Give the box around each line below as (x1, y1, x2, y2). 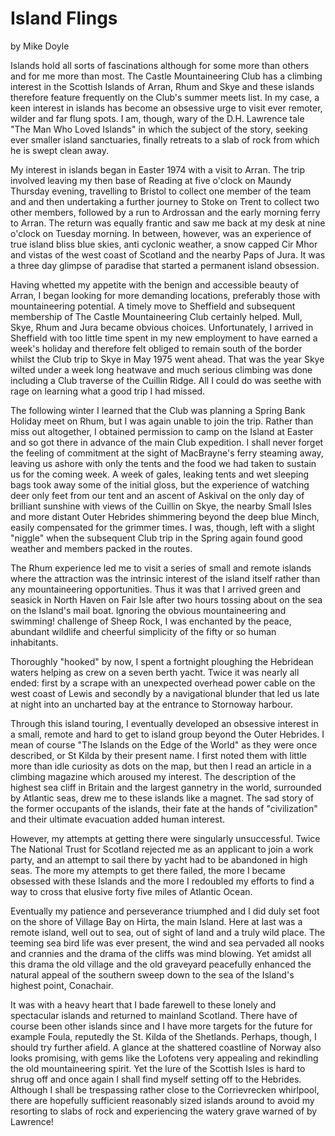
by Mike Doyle (10, 40, 70, 52)
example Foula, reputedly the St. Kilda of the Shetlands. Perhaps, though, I (10, 1030, 317, 1042)
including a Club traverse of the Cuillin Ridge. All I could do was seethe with (10, 374, 322, 386)
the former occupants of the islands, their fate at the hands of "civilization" (10, 802, 318, 814)
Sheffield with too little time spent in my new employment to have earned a (10, 332, 318, 344)
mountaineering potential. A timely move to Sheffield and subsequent (10, 300, 296, 312)
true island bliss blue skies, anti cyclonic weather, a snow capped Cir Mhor (10, 238, 318, 250)
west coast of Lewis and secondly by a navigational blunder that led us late (10, 687, 320, 699)
